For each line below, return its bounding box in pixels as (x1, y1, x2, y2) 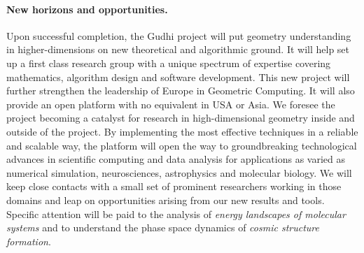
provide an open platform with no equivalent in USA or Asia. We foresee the (6, 96, 335, 111)
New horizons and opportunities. (6, 1, 168, 16)
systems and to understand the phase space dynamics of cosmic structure (6, 220, 319, 235)
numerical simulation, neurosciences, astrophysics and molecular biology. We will (6, 165, 352, 180)
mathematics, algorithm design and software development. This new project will (6, 69, 350, 84)
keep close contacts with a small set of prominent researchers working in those (6, 179, 342, 194)
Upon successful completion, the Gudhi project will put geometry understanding (6, 28, 351, 43)
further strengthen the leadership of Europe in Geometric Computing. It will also (6, 83, 355, 98)
